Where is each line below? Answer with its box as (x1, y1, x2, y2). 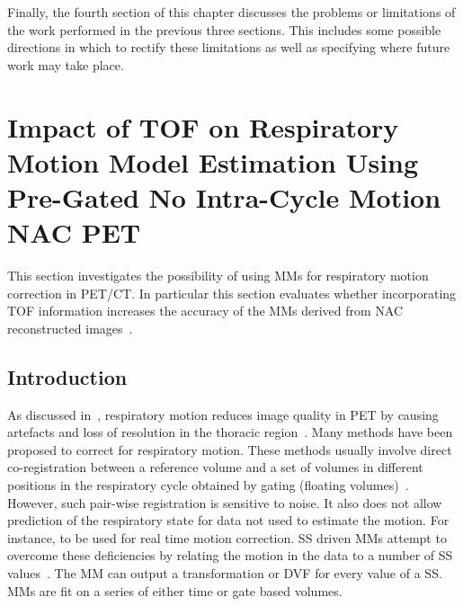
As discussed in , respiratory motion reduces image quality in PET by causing (7, 405, 439, 423)
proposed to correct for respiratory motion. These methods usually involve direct (7, 440, 452, 459)
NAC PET (7, 214, 141, 251)
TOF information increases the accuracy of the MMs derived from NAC (7, 301, 404, 320)
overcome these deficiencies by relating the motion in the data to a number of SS (7, 546, 453, 565)
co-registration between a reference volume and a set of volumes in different (7, 458, 423, 477)
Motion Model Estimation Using (7, 143, 419, 180)
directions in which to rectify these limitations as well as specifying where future (7, 38, 450, 57)
